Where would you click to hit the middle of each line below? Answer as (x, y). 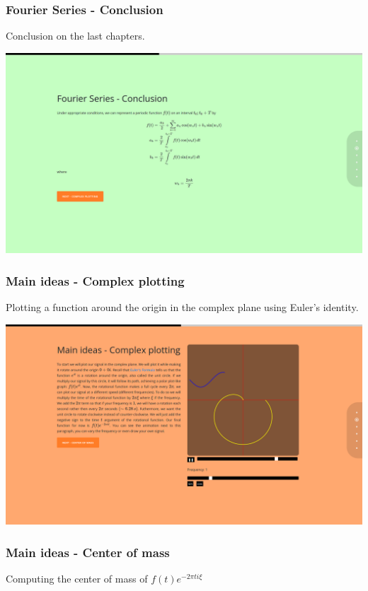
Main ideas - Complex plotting (95, 280)
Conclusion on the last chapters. (75, 36)
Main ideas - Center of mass (88, 552)
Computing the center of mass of (77, 579)
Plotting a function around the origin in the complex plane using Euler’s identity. (182, 307)
